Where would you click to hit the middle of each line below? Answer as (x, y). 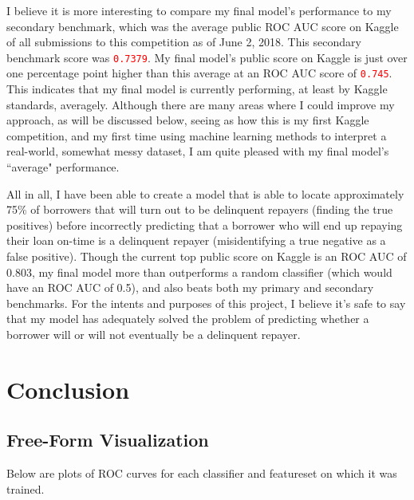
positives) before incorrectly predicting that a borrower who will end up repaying (205, 224)
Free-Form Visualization (108, 440)
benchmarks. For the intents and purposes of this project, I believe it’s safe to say (206, 303)
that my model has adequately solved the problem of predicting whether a (188, 319)
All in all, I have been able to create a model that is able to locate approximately (205, 193)
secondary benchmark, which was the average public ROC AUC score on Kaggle (203, 26)
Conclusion (68, 389)
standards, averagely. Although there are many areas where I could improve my (201, 104)
